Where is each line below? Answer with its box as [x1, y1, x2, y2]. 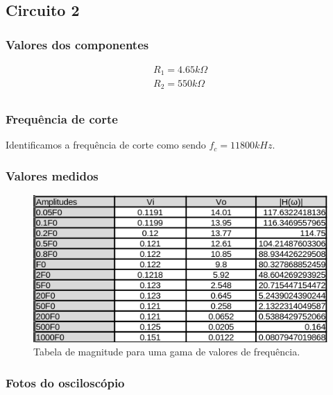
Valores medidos [6, 167, 99, 184]
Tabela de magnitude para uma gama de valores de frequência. [33, 344, 300, 359]
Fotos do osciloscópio [6, 373, 125, 391]
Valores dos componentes [6, 35, 149, 53]
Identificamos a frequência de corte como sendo [6, 137, 206, 152]
